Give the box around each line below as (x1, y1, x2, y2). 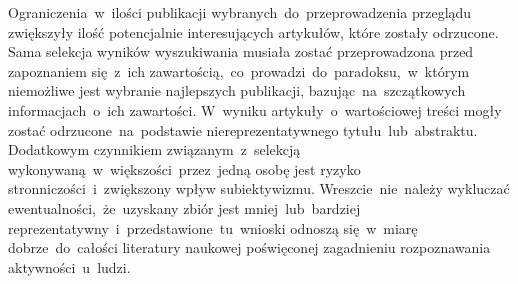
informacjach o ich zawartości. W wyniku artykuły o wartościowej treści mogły (8, 99, 502, 120)
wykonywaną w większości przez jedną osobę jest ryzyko (8, 158, 361, 179)
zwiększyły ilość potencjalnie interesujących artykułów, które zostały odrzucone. (8, 21, 499, 42)
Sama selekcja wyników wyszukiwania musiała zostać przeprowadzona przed (8, 41, 474, 62)
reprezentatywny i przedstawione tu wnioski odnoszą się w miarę (8, 217, 418, 238)
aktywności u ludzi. (8, 256, 131, 277)
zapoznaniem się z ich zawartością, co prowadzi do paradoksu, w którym (8, 60, 470, 81)
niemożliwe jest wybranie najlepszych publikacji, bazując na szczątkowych (8, 80, 466, 101)
